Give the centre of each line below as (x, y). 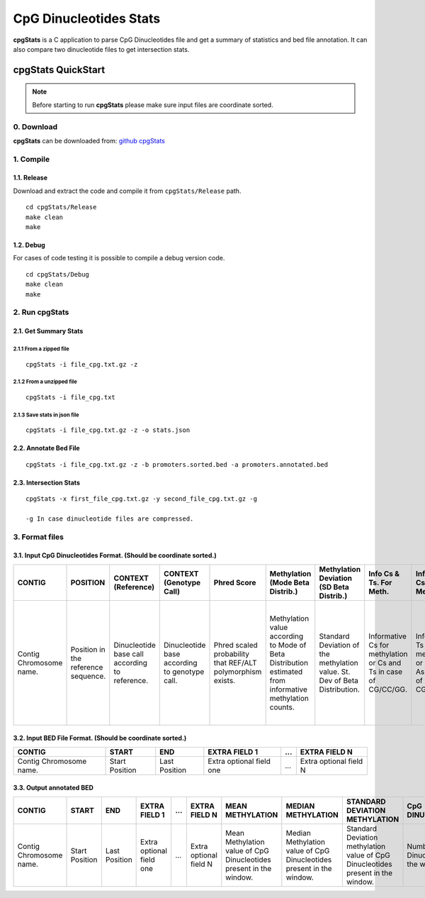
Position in (88, 649)
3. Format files (38, 537)
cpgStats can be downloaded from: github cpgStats (89, 140)
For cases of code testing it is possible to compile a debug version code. (119, 258)
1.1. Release (30, 178)
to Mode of (288, 645)
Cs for (379, 645)
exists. (225, 680)
